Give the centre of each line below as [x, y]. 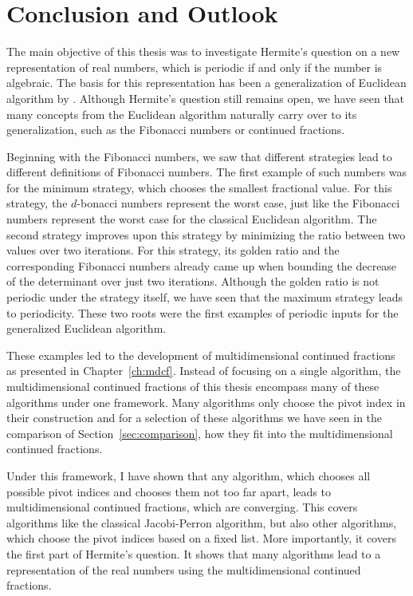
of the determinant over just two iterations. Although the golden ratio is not [193, 281]
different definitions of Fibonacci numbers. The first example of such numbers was [207, 172]
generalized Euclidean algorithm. [87, 328]
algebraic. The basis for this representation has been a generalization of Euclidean [206, 83]
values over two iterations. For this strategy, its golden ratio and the [173, 250]
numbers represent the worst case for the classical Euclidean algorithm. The [192, 219]
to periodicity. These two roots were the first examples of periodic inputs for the [203, 312]
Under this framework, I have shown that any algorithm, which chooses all [189, 475]
